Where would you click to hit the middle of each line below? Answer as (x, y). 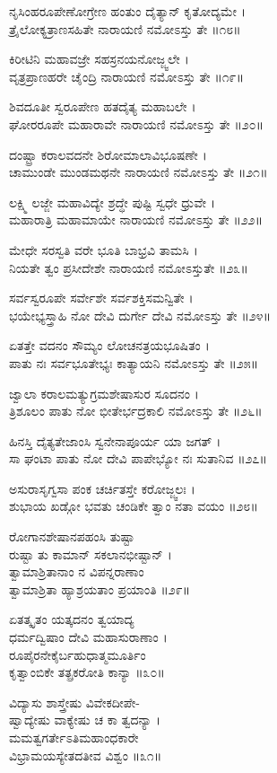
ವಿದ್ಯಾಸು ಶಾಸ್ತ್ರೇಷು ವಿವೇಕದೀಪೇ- (75, 702)
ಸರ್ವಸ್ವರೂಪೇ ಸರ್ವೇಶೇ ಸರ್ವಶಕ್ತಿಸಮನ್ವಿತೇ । (101, 298)
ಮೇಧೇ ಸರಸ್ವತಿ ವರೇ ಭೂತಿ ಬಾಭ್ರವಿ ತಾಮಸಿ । (104, 249)
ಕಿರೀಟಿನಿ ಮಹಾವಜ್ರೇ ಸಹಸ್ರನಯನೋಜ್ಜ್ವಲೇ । (99, 59)
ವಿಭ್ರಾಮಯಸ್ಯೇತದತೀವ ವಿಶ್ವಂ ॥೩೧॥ (86, 755)
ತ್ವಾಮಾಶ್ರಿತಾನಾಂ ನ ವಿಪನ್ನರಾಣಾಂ (77, 571)
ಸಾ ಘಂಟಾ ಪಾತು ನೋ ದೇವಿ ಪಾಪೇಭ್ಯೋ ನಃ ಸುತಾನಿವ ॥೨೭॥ (138, 458)
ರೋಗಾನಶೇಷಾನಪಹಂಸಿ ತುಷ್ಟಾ (72, 536)
